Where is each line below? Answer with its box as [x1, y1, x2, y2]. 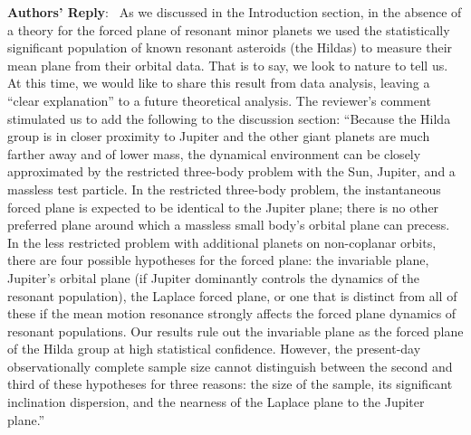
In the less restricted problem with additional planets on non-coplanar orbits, [7, 232, 437, 251]
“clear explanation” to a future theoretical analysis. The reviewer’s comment [7, 90, 431, 109]
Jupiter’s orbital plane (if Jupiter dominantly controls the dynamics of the [7, 268, 420, 287]
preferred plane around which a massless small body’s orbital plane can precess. [7, 215, 450, 234]
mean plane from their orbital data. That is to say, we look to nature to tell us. [7, 55, 448, 74]
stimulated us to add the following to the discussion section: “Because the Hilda [7, 109, 451, 128]
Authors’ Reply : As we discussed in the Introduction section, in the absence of [7, 3, 462, 21]
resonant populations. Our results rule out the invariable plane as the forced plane [7, 321, 464, 340]
